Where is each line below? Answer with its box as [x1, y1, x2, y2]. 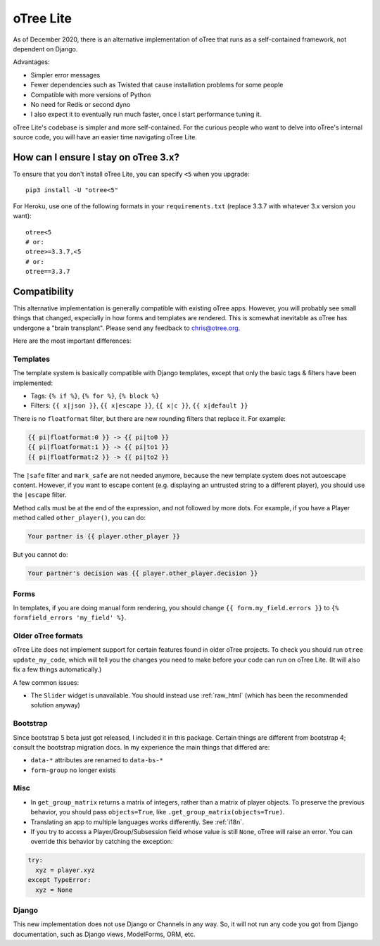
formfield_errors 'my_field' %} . [13, 613, 127, 622]
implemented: [13, 379, 53, 387]
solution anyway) [30, 701, 80, 709]
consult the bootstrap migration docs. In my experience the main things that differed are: [13, 743, 270, 751]
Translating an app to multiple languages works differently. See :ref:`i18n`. [30, 817, 244, 826]
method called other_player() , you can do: [13, 514, 146, 522]
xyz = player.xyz [35, 866, 95, 874]
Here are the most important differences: [13, 336, 132, 345]
